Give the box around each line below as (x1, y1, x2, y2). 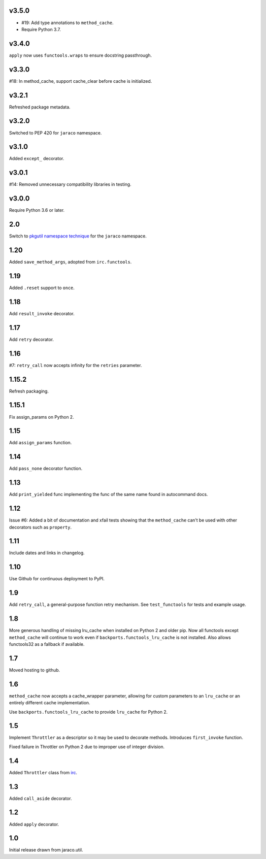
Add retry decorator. (9, 336, 54, 342)
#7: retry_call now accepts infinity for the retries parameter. (9, 362, 142, 368)
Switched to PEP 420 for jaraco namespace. (9, 130, 102, 135)
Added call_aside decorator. (9, 795, 72, 801)
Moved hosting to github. (9, 667, 60, 673)
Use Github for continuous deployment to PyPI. (9, 576, 105, 582)
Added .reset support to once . (9, 285, 75, 291)
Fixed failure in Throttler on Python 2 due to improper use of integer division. (9, 744, 165, 750)
